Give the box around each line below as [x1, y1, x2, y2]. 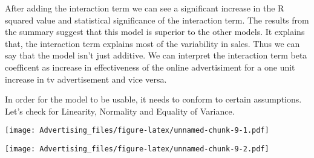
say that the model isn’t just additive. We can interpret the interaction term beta [5, 49, 307, 62]
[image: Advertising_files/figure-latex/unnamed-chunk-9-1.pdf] [5, 126, 269, 135]
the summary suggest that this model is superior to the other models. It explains [5, 25, 305, 38]
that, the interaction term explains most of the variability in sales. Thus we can [5, 37, 300, 49]
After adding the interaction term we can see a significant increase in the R [5, 2, 284, 14]
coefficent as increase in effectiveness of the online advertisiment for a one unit [5, 60, 295, 73]
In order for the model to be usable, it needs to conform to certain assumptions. [5, 93, 302, 106]
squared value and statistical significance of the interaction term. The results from [5, 13, 309, 26]
